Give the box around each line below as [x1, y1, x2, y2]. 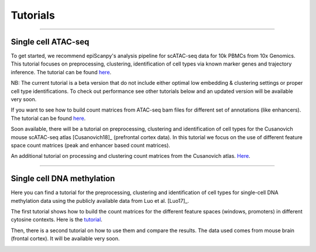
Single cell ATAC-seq [11, 37, 90, 47]
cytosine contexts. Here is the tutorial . [11, 216, 102, 223]
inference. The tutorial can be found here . [11, 68, 112, 75]
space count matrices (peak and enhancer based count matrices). [11, 141, 171, 149]
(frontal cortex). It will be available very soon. [11, 235, 120, 242]
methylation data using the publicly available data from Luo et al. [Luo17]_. [11, 197, 190, 204]
